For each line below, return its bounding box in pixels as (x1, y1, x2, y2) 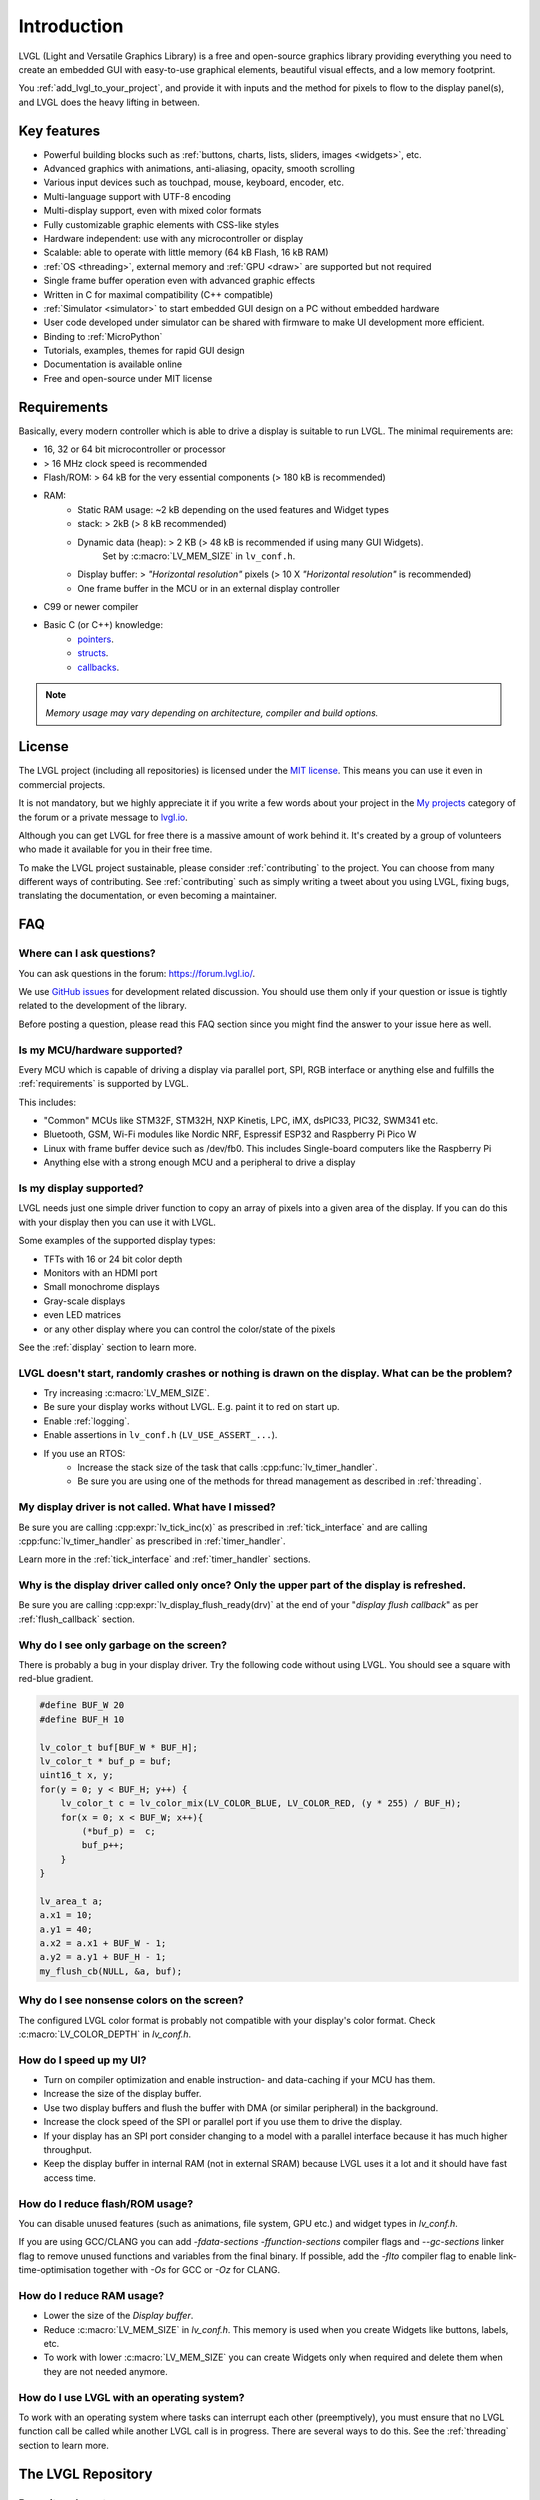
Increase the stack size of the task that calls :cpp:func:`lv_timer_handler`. (77, 1461, 378, 1474)
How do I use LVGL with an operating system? (18, 2390, 245, 2404)
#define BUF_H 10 (39, 1713, 125, 1725)
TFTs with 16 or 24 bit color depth (43, 1253, 183, 1265)
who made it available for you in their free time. (18, 843, 213, 855)
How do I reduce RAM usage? (18, 2288, 165, 2302)
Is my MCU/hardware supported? (18, 1043, 184, 1057)
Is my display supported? (18, 1181, 144, 1195)
